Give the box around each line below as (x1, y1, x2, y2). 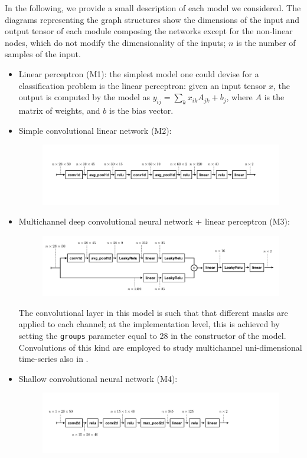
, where (226, 91, 253, 103)
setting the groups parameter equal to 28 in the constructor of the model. (18, 329, 286, 341)
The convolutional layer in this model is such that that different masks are (18, 306, 288, 318)
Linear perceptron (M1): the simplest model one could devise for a (18, 67, 259, 80)
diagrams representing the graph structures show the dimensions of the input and (5, 13, 299, 25)
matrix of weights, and (18, 104, 100, 116)
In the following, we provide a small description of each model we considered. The (5, 2, 301, 14)
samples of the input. (5, 48, 81, 60)
